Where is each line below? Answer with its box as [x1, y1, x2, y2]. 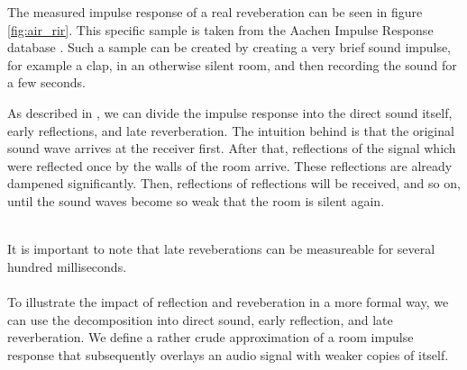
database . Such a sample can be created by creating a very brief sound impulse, [7, 38, 452, 57]
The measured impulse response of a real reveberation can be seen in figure [7, 3, 423, 21]
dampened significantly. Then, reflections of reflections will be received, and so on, [7, 174, 461, 193]
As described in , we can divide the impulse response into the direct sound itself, [7, 103, 453, 122]
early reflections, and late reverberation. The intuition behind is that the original [7, 121, 454, 140]
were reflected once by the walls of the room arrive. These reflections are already [7, 156, 453, 175]
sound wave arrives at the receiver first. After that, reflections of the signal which [7, 139, 456, 158]
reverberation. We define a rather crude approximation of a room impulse [7, 328, 414, 347]
